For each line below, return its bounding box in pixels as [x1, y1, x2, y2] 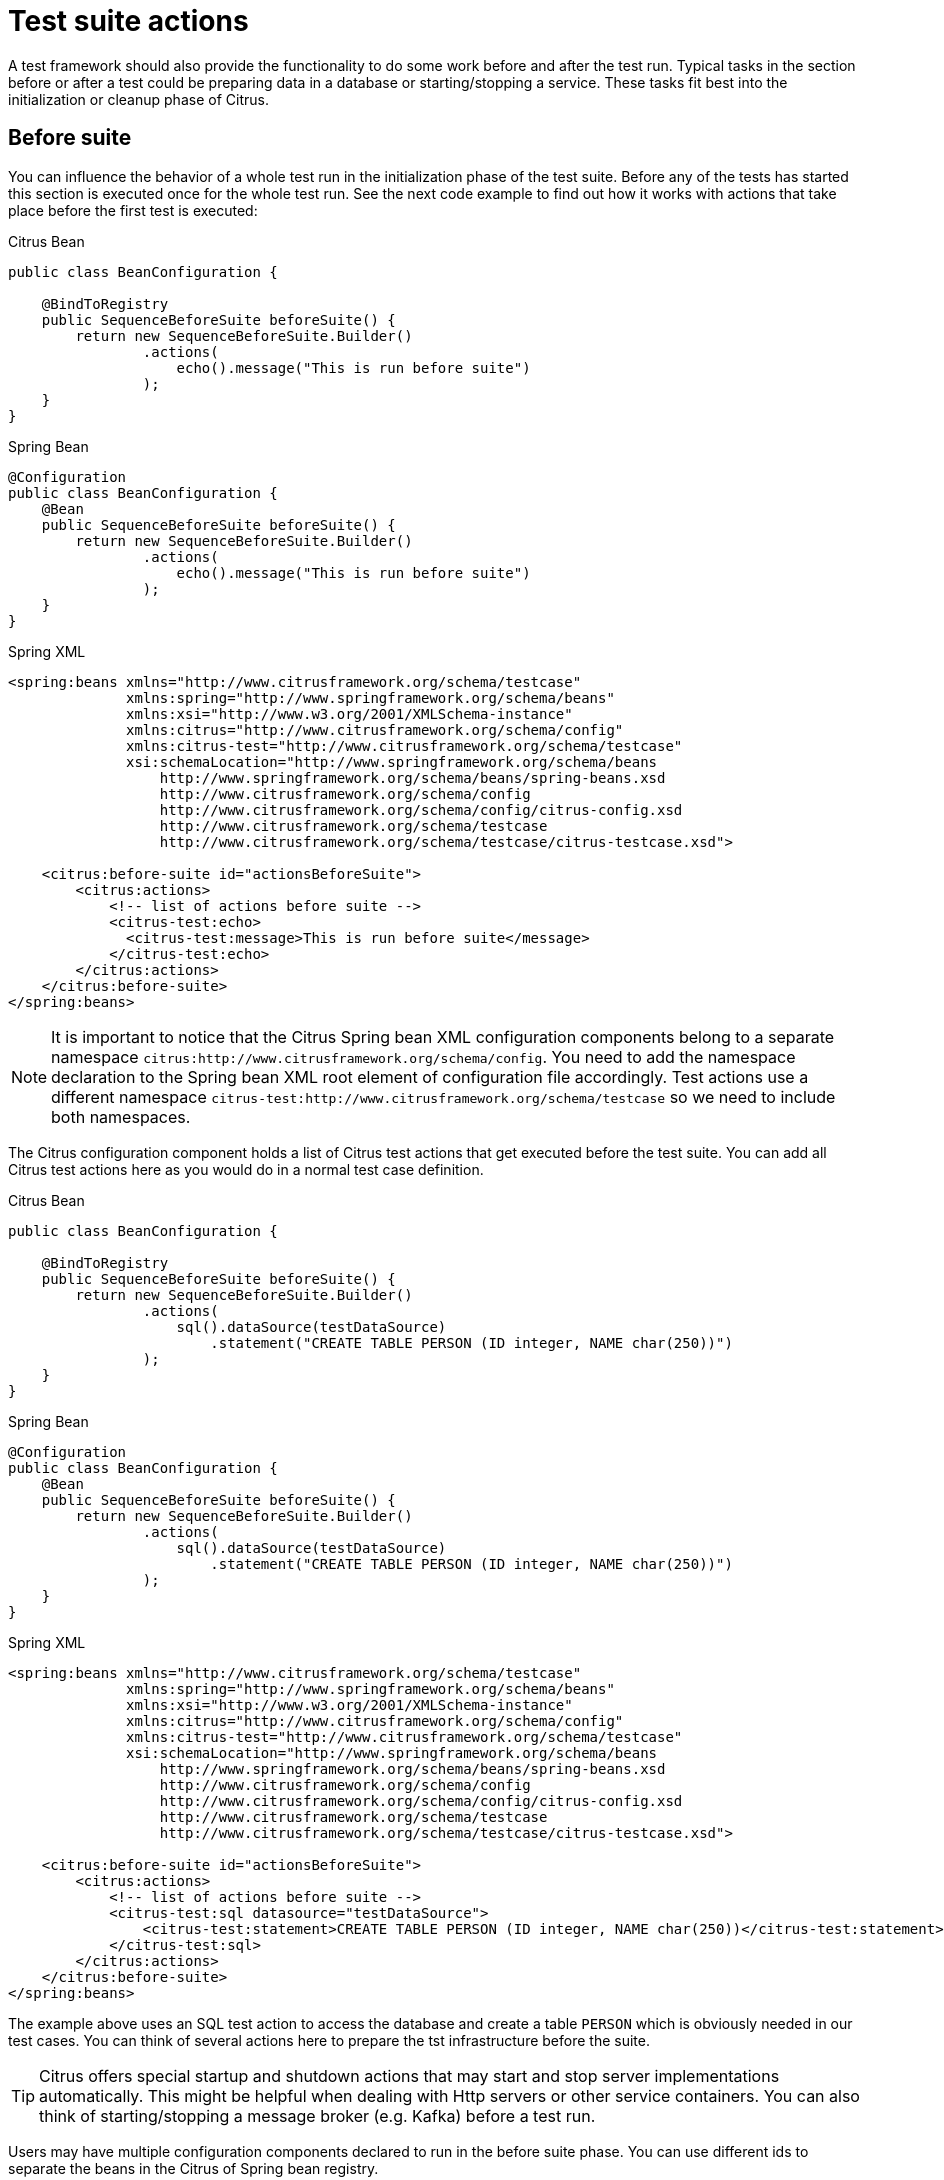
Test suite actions [8, 4, 249, 38]
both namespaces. [51, 1106, 191, 1127]
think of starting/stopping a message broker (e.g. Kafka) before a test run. [39, 2105, 596, 2126]
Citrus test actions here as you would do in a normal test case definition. [8, 1160, 484, 1178]
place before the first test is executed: [8, 201, 258, 219]
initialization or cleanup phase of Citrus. [8, 90, 269, 108]
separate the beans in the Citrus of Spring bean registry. [8, 2159, 379, 2177]
